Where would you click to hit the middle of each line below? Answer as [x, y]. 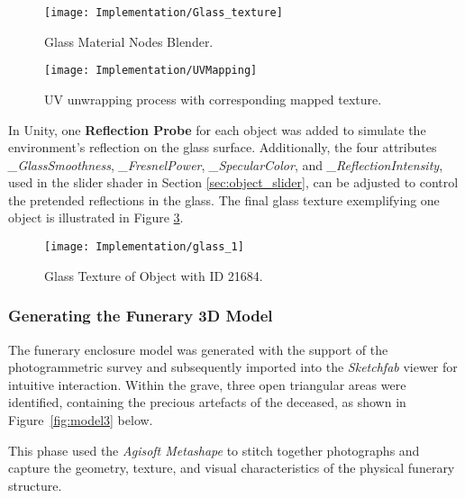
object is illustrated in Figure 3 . [96, 217]
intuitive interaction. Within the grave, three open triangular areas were [207, 384]
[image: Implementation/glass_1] [144, 247]
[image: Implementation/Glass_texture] [164, 13]
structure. [35, 485]
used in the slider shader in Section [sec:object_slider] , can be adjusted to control [233, 182]
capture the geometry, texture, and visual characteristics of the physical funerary [232, 468]
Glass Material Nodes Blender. [129, 41]
